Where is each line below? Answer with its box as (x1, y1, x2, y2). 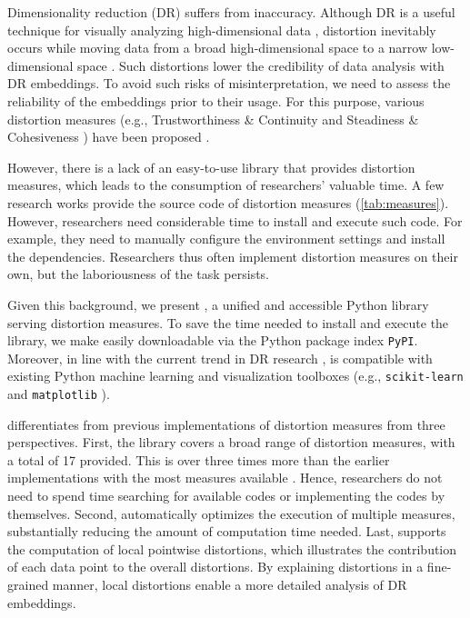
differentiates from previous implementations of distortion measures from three (7, 414, 445, 434)
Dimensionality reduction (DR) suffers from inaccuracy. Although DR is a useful (7, 3, 455, 21)
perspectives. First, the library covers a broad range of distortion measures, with (7, 433, 455, 452)
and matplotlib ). (7, 384, 110, 403)
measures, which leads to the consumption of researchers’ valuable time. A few (7, 175, 445, 194)
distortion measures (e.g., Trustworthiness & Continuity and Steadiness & (7, 109, 419, 128)
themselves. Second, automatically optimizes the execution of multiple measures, (7, 503, 455, 523)
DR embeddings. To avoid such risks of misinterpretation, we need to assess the (7, 74, 451, 93)
